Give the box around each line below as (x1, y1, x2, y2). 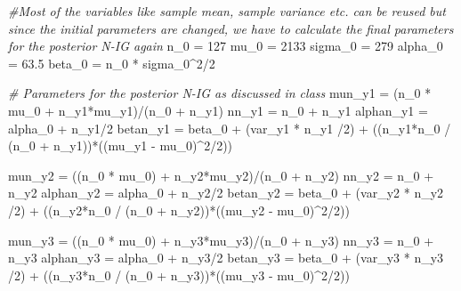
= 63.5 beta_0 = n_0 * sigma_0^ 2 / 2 (8, 53, 215, 72)
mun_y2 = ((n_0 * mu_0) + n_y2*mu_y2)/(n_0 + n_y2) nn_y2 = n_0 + (8, 166, 434, 184)
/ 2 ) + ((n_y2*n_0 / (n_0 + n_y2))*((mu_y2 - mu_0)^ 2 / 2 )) (8, 200, 350, 219)
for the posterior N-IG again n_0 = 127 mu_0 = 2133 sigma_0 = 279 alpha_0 (8, 36, 443, 55)
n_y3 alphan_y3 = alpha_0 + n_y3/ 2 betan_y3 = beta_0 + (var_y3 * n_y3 (8, 248, 444, 267)
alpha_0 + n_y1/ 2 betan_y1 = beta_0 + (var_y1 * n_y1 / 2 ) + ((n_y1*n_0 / (8, 118, 451, 137)
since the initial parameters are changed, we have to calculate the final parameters (8, 19, 454, 37)
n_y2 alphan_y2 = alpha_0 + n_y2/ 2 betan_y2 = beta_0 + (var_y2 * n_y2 (8, 183, 444, 202)
